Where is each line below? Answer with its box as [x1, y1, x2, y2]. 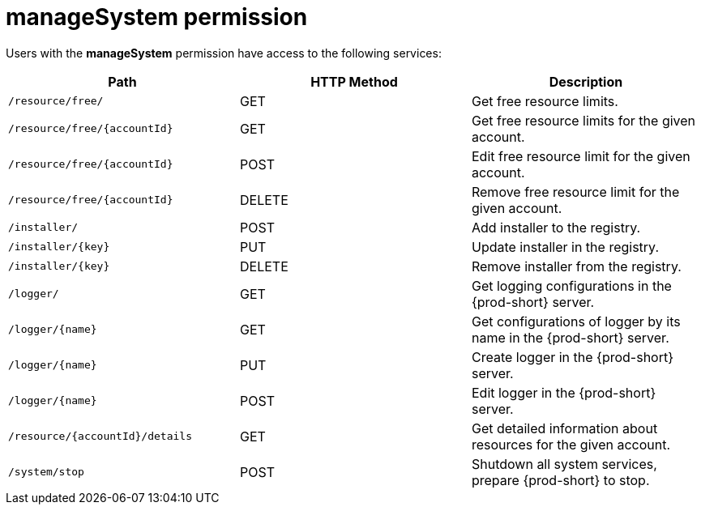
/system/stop [8, 466, 84, 479]
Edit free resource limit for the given [471, 147, 690, 164]
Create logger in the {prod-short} [471, 348, 674, 365]
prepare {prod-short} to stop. [471, 471, 650, 488]
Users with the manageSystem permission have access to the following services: [6, 45, 442, 60]
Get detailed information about [471, 419, 658, 436]
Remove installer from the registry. [471, 258, 682, 275]
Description [549, 73, 623, 90]
